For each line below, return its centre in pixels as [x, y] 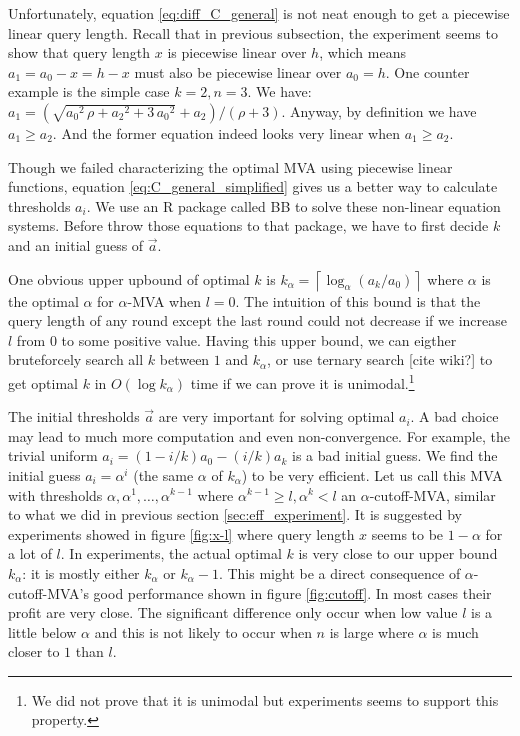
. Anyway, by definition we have [379, 110]
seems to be [407, 533]
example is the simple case [89, 91]
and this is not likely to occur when [203, 631]
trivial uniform [53, 455]
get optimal [43, 382]
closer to [34, 651]
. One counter [427, 71]
